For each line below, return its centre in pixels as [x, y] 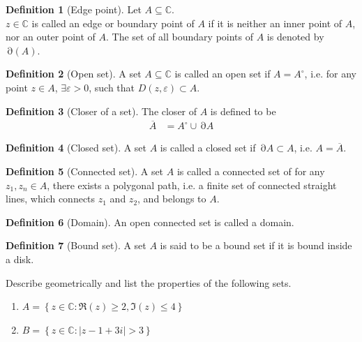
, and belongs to [172, 199]
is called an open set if [223, 74]
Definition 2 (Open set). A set [74, 74]
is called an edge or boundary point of [113, 23]
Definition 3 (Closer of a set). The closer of [101, 111]
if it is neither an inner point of [275, 23]
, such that [112, 87]
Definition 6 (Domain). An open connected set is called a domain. [150, 222]
